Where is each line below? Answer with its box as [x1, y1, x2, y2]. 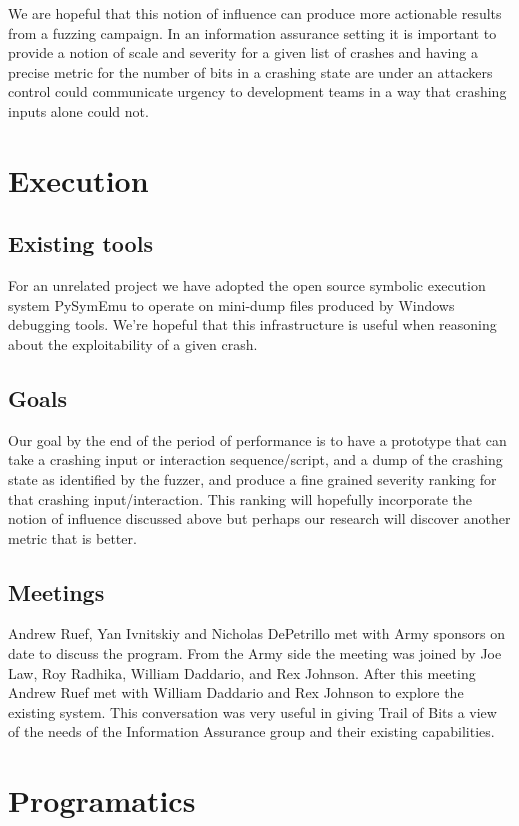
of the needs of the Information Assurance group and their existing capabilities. [8, 721, 495, 742]
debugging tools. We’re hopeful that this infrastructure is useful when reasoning [8, 314, 497, 335]
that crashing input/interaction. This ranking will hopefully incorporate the [8, 488, 473, 509]
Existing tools [8, 228, 153, 259]
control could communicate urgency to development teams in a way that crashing [8, 81, 507, 102]
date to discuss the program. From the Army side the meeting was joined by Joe [8, 643, 502, 664]
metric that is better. [8, 527, 137, 548]
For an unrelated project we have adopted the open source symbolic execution [8, 275, 486, 296]
